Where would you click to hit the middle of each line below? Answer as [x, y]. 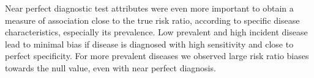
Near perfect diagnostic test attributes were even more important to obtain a [149, 8]
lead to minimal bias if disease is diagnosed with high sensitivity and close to [149, 44]
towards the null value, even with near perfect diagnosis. [110, 67]
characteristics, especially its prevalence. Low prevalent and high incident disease [156, 32]
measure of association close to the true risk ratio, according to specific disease [152, 20]
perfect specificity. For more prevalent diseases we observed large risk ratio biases [157, 56]
